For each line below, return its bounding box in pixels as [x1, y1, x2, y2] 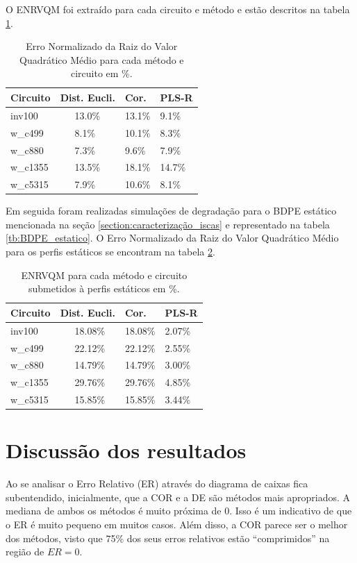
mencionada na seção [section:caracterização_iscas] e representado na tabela [6, 217, 330, 231]
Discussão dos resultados [6, 436, 247, 464]
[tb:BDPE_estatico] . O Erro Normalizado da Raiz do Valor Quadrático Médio [6, 230, 339, 245]
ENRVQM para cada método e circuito [21, 267, 188, 282]
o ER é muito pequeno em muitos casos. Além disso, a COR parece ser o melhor [6, 517, 348, 532]
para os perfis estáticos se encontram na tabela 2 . [6, 244, 215, 259]
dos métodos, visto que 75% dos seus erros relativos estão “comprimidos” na [6, 530, 330, 545]
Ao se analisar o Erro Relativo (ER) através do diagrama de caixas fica [6, 476, 308, 491]
